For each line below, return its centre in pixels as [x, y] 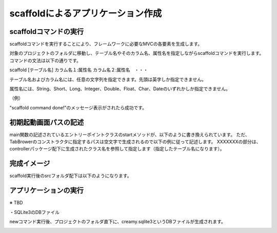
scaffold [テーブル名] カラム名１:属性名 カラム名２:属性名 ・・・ [79, 70]
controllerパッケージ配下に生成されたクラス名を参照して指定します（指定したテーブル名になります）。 [117, 149]
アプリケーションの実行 [47, 191]
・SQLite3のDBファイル [35, 212]
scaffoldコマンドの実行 [47, 32]
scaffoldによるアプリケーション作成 [86, 13]
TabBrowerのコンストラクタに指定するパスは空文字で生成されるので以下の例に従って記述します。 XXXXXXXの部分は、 [135, 142]
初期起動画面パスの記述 [47, 122]
